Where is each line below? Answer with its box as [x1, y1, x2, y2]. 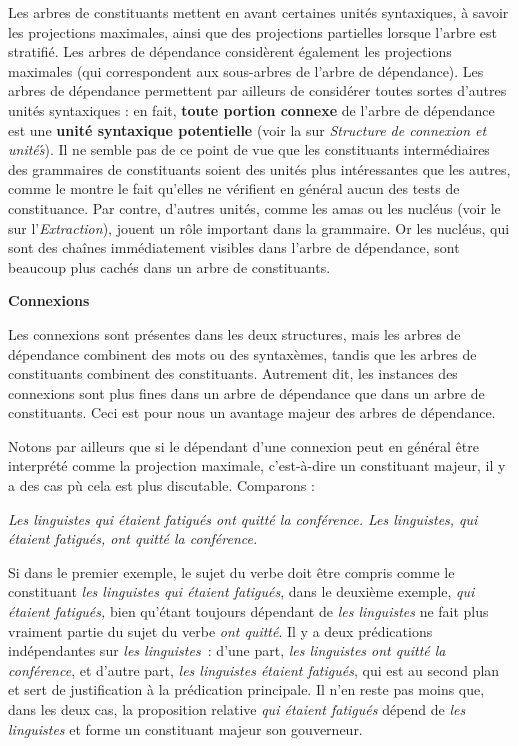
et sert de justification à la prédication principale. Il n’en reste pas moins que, [8, 679, 485, 700]
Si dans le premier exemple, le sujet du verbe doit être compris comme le [8, 561, 455, 582]
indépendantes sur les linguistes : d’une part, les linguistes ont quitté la [8, 640, 446, 661]
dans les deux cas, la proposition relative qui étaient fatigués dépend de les [8, 699, 466, 719]
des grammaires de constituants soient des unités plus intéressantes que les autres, [8, 158, 511, 179]
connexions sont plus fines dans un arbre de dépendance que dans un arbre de [8, 382, 485, 403]
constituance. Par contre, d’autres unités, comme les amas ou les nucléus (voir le [8, 197, 501, 218]
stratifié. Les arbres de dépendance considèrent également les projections [8, 41, 452, 62]
